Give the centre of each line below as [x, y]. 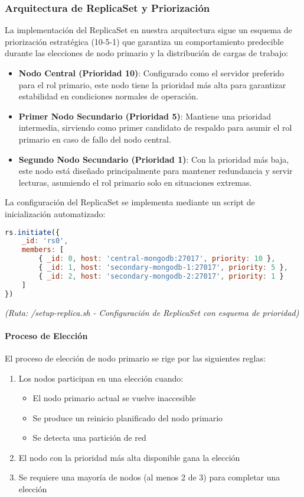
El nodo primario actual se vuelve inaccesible [114, 398]
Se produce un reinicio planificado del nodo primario [128, 417]
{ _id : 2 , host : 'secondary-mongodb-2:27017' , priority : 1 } [161, 276]
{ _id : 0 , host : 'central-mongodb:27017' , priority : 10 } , [157, 259]
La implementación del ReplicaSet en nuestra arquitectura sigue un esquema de [148, 30]
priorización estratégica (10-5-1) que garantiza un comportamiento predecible [144, 41]
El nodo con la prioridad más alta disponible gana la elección [129, 457]
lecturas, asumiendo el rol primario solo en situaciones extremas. [135, 182]
